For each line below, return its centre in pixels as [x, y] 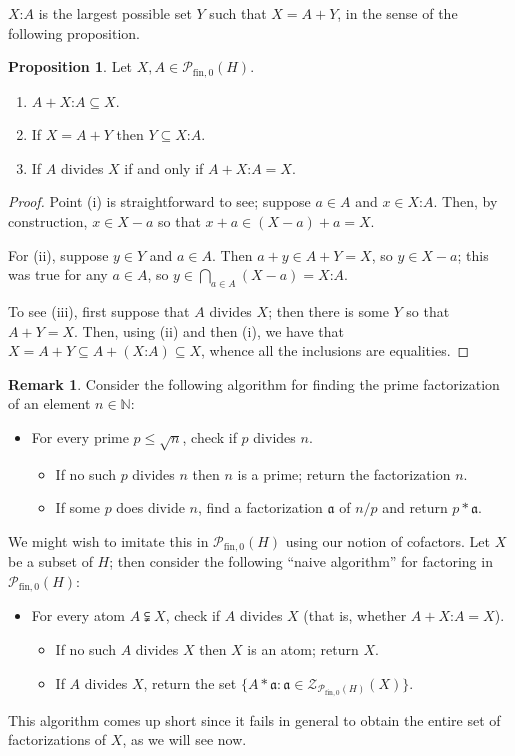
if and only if [164, 167]
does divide [150, 507]
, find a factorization [260, 507]
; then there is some [328, 311]
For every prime [80, 436]
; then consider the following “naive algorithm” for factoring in [301, 561]
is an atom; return [303, 649]
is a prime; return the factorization [344, 473]
